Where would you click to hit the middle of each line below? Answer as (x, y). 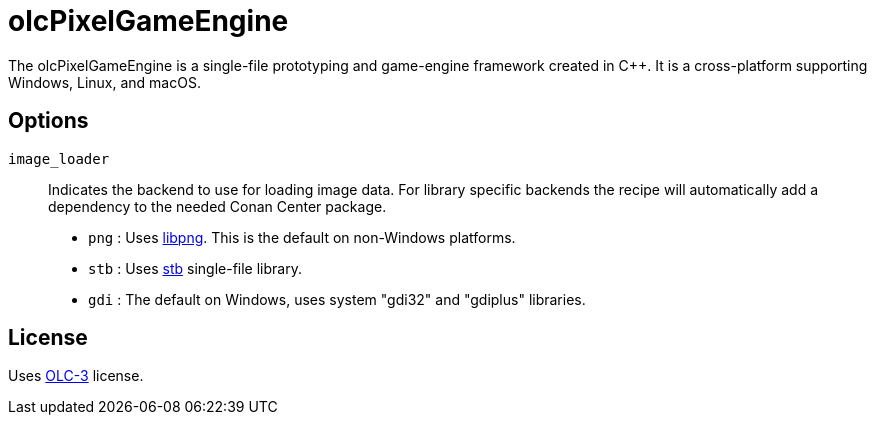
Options (48, 121)
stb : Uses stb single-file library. (195, 268)
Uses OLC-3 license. (76, 376)
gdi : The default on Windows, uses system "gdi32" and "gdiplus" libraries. (337, 299)
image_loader (59, 158)
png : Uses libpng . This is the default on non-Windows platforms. (302, 237)
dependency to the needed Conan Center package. (217, 206)
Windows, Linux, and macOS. (104, 82)
